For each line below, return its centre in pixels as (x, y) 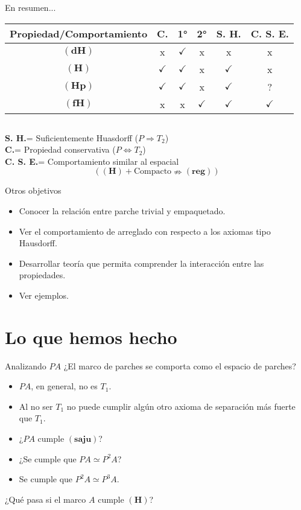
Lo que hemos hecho (91, 336)
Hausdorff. (38, 243)
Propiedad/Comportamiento (79, 33)
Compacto (153, 172)
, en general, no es (64, 386)
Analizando (26, 365)
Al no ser (36, 406)
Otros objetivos (33, 190)
